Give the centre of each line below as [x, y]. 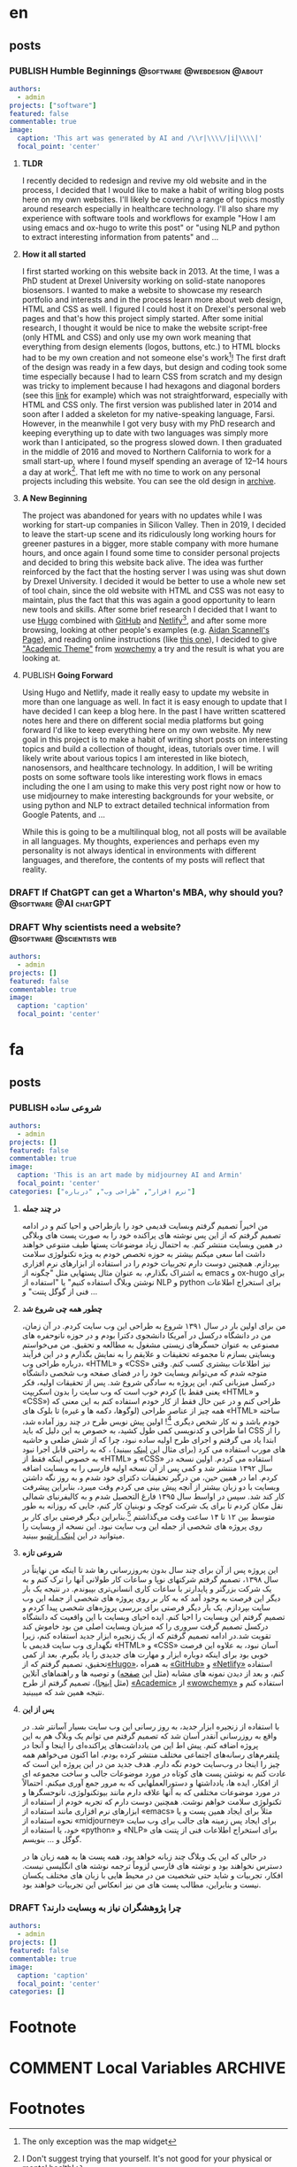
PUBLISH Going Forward [67, 675]
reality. [34, 869]
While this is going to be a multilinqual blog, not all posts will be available [154, 831]
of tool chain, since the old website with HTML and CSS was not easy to [153, 590]
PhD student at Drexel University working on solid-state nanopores [144, 281]
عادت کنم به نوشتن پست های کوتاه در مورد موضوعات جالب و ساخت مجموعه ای [154, 1774]
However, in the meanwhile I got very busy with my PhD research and [148, 423]
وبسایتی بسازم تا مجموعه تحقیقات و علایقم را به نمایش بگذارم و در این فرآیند [148, 1353]
